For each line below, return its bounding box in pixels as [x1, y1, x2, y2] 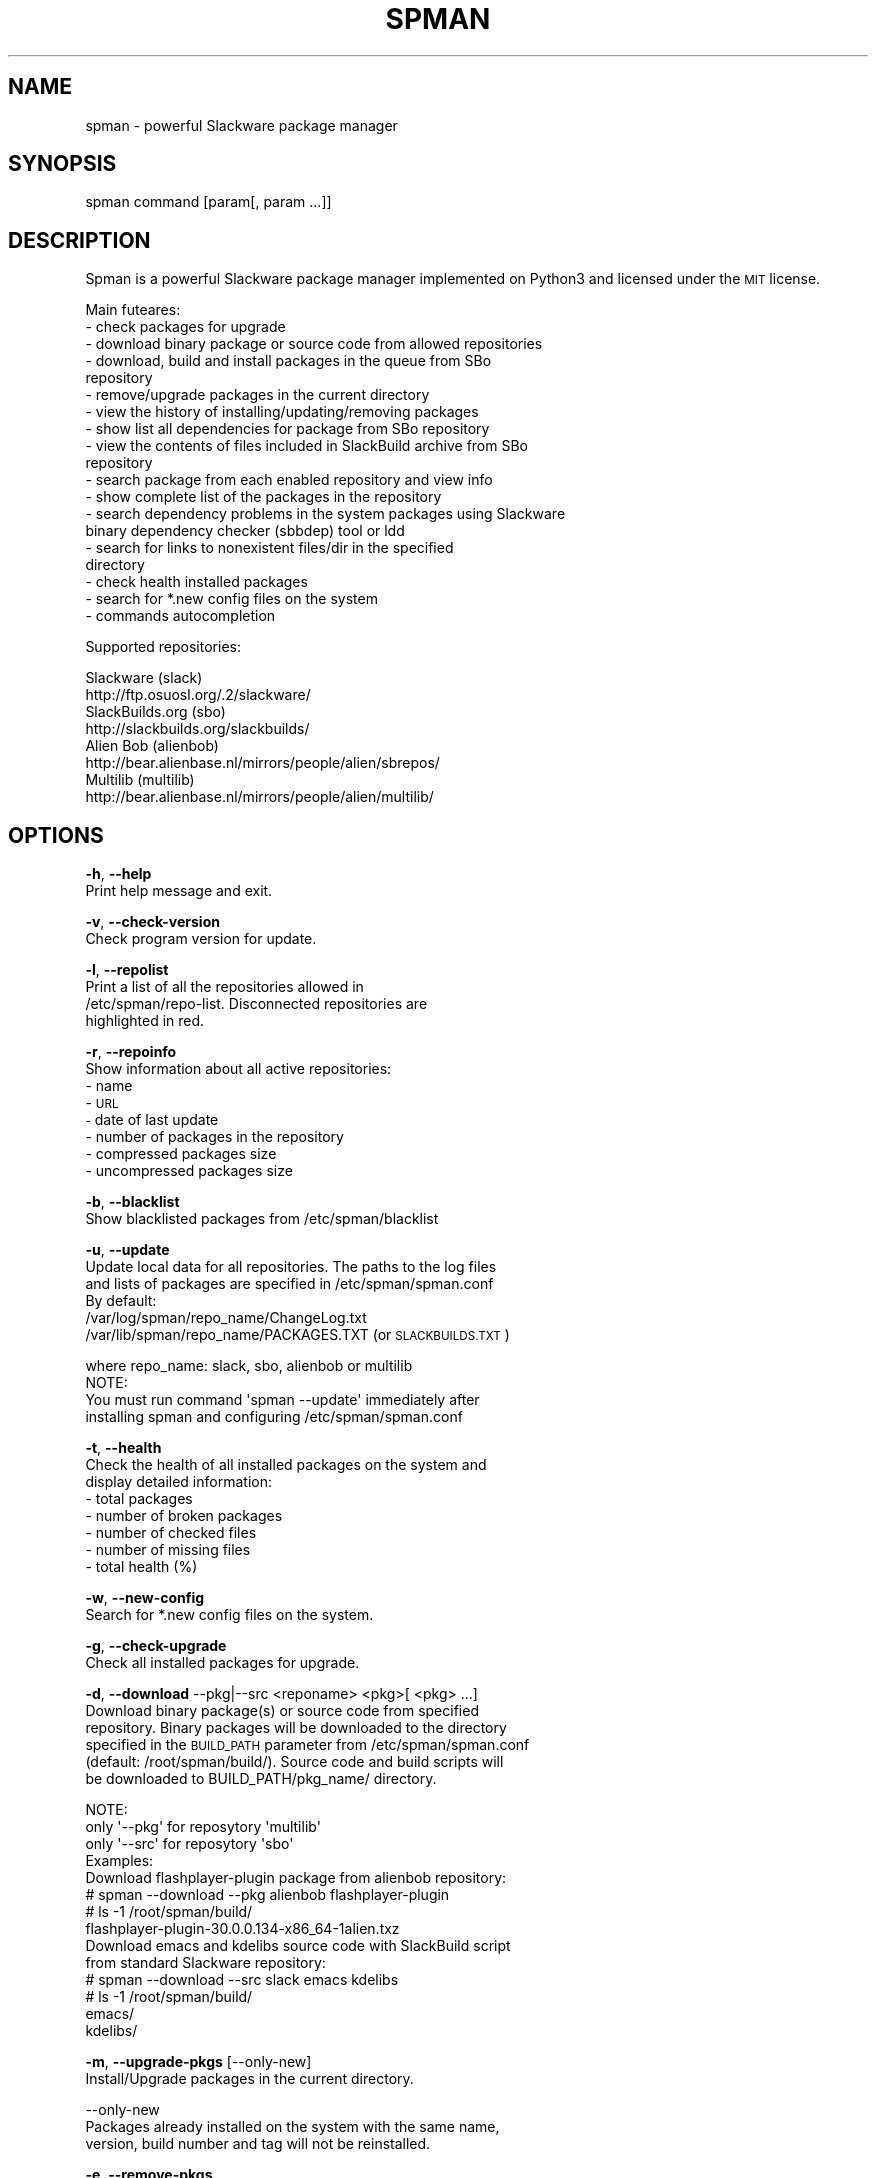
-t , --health [85, 1439, 162, 1457]
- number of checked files [85, 1524, 257, 1542]
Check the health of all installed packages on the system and [85, 1456, 487, 1474]
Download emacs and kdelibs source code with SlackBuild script [85, 1937, 511, 1955]
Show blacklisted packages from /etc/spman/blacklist [85, 1210, 439, 1228]
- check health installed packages [85, 573, 308, 591]
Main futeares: [85, 301, 181, 319]
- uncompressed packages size [85, 1162, 293, 1180]
